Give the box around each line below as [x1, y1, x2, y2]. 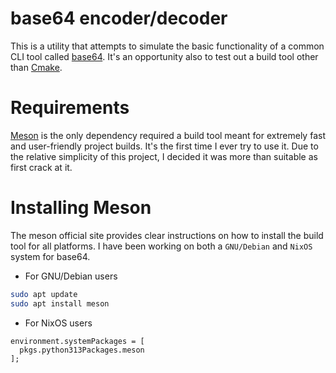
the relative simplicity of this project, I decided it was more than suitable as [10, 150, 318, 162]
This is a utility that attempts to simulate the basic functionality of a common [10, 40, 325, 52]
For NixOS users [24, 317, 93, 329]
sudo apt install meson [10, 298, 110, 309]
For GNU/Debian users [24, 270, 118, 282]
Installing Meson [10, 197, 152, 219]
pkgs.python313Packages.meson [19, 345, 145, 355]
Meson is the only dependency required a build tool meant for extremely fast [10, 129, 326, 141]
